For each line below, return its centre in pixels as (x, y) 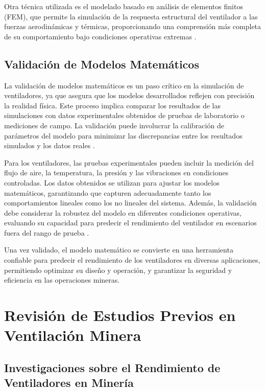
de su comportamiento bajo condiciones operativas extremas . (100, 36)
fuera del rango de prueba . (47, 232)
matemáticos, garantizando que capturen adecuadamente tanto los (108, 192)
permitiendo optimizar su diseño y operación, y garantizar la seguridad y (118, 270)
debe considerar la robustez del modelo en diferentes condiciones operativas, (123, 212)
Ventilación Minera (73, 335)
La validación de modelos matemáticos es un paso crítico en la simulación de (124, 85)
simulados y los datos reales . (50, 145)
